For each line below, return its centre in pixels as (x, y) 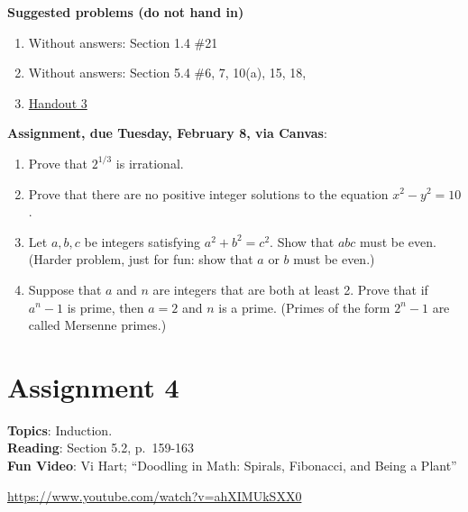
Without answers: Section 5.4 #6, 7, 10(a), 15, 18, (167, 73)
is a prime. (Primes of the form (304, 307)
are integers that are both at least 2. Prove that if (290, 289)
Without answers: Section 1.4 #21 (123, 42)
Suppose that (65, 289)
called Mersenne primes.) (97, 325)
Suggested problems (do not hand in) (126, 12)
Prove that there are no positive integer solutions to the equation (208, 193)
